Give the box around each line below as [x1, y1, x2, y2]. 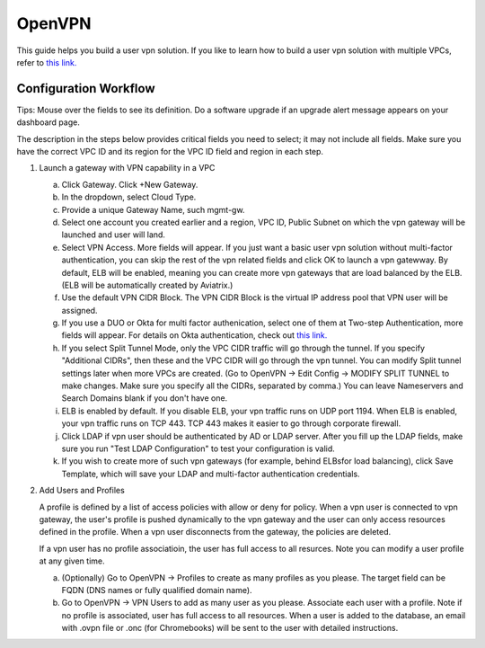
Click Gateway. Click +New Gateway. [61, 179, 198, 190]
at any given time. [39, 555, 105, 566]
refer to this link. [16, 57, 77, 67]
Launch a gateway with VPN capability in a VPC [39, 163, 216, 173]
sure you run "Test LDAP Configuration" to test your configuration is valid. [61, 443, 336, 454]
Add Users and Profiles [39, 485, 125, 496]
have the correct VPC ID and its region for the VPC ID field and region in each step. [16, 146, 323, 157]
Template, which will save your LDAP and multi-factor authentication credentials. [61, 468, 360, 479]
